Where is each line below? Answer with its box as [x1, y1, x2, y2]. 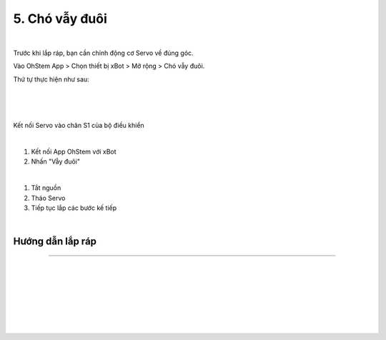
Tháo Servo [31, 194, 66, 202]
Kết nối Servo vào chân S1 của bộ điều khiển [13, 121, 144, 130]
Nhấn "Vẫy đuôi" [31, 157, 80, 166]
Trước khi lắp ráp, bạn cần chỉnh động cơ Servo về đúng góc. [13, 49, 194, 57]
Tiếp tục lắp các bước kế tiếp [31, 204, 117, 212]
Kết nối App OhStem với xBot [31, 147, 117, 156]
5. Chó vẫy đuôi [13, 11, 107, 26]
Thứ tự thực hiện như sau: [13, 75, 89, 84]
